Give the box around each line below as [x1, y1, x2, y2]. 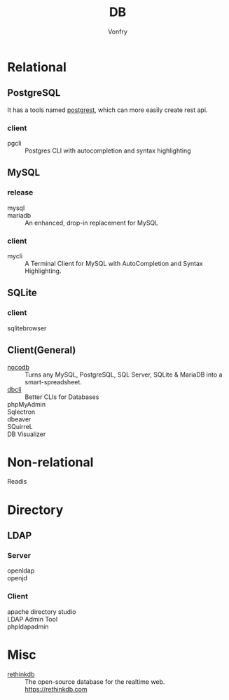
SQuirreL [7, 422, 33, 430]
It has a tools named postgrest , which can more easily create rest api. [7, 106, 208, 114]
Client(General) [7, 344, 76, 356]
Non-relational [7, 454, 94, 470]
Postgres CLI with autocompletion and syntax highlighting [25, 146, 191, 155]
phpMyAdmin [7, 400, 46, 408]
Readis [7, 477, 27, 486]
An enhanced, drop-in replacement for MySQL [25, 218, 159, 227]
